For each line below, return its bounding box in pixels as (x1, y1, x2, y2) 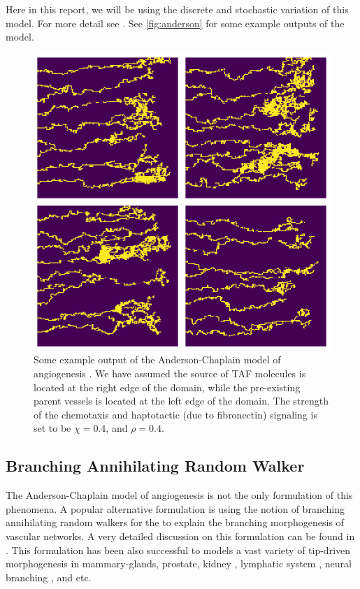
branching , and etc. (6, 569, 92, 584)
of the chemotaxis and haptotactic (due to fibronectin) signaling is (34, 407, 317, 421)
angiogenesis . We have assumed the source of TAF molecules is (34, 365, 306, 380)
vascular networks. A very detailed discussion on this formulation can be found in (6, 528, 355, 543)
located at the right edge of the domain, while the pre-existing (34, 379, 301, 394)
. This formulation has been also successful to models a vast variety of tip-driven (6, 542, 351, 557)
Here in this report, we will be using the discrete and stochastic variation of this (6, 2, 349, 16)
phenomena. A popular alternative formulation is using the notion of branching (6, 501, 345, 516)
